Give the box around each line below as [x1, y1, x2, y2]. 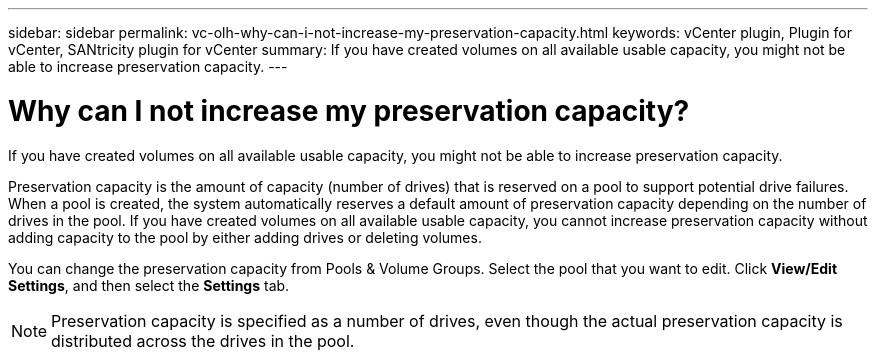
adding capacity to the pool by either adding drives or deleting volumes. [8, 228, 482, 246]
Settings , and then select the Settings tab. [8, 276, 290, 294]
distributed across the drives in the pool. [51, 330, 355, 351]
